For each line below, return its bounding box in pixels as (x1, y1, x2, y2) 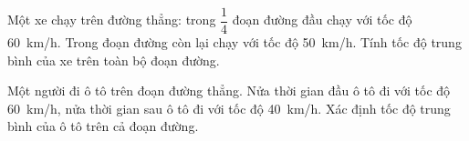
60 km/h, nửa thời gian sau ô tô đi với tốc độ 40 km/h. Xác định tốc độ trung (7, 98, 451, 117)
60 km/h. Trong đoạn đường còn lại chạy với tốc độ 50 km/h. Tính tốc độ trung (7, 33, 462, 52)
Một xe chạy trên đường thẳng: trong (7, 10, 216, 29)
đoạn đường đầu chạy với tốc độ (232, 10, 412, 29)
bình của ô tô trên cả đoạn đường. (7, 116, 199, 136)
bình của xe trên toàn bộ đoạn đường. (7, 50, 220, 69)
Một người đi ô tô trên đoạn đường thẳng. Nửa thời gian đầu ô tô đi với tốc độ (7, 81, 451, 100)
